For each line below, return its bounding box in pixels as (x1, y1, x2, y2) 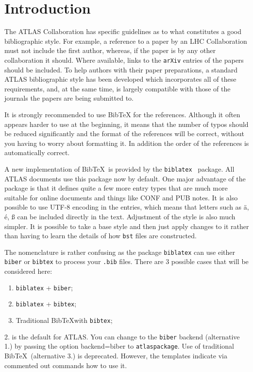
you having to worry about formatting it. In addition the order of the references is (4, 138, 249, 148)
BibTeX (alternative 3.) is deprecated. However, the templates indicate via (4, 350, 227, 360)
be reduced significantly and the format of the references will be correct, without (4, 128, 244, 139)
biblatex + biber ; (16, 282, 73, 292)
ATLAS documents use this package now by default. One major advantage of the (4, 173, 246, 183)
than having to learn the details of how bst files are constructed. (4, 230, 197, 241)
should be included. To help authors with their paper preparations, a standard (4, 64, 238, 74)
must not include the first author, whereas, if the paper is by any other (4, 45, 216, 55)
